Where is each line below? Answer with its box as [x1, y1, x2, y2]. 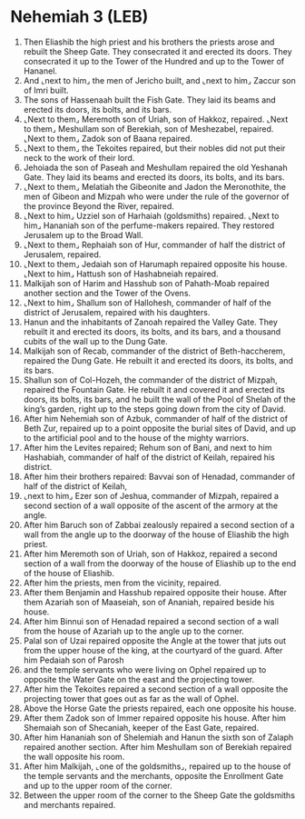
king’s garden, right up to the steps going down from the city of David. [23, 403, 287, 414]
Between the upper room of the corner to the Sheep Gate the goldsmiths [23, 789, 296, 801]
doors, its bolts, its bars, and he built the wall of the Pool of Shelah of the [23, 394, 296, 405]
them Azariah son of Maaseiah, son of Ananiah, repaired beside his [23, 596, 275, 607]
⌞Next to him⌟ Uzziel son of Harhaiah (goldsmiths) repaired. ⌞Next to [23, 210, 280, 221]
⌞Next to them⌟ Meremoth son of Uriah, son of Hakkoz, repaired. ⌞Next [23, 114, 289, 125]
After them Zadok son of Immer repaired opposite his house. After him [23, 712, 287, 724]
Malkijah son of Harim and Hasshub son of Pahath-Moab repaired [23, 277, 270, 288]
